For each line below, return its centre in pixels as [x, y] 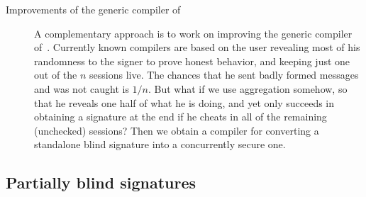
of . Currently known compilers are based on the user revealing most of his [197, 47]
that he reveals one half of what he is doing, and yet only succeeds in [184, 102]
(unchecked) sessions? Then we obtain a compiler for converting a [177, 130]
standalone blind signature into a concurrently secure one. [160, 144]
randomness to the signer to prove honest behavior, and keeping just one [192, 61]
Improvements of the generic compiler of [93, 9]
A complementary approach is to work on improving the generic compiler [193, 33]
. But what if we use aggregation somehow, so [248, 88]
